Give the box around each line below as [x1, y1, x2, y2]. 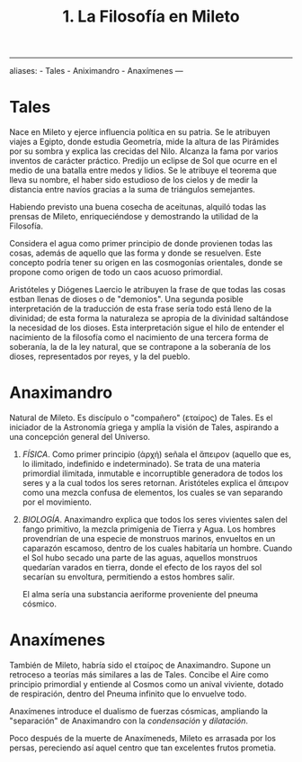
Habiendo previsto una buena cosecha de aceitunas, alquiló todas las [9, 202, 267, 212]
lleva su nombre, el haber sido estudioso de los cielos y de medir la [9, 175, 259, 185]
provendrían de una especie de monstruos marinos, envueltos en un [22, 533, 276, 544]
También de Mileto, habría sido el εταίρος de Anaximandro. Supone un [9, 659, 271, 670]
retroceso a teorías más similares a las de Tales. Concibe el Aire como [9, 669, 270, 680]
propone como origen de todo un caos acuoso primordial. [9, 267, 223, 278]
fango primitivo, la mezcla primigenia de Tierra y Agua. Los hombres [22, 524, 276, 534]
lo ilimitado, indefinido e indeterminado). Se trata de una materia [22, 459, 261, 470]
